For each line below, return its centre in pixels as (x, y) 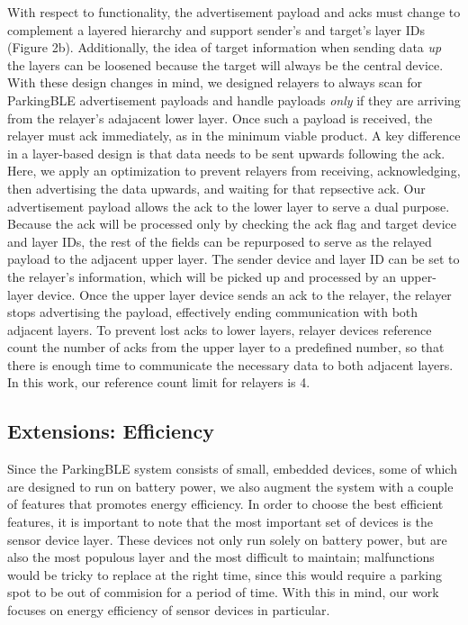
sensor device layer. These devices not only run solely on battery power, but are (227, 539)
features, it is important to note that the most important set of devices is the (220, 522)
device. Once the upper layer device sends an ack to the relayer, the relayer (244, 294)
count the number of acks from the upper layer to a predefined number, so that (226, 347)
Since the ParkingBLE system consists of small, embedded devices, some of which (232, 469)
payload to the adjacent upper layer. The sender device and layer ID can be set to (234, 259)
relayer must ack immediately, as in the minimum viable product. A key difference (234, 136)
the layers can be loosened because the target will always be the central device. (225, 64)
